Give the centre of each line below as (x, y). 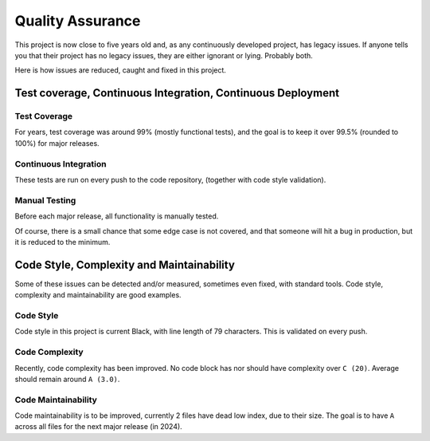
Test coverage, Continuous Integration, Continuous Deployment (177, 93)
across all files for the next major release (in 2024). (98, 427)
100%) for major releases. (57, 143)
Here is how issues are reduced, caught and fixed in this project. (121, 70)
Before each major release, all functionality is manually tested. (117, 216)
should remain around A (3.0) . (67, 379)
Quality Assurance (78, 21)
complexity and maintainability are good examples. (98, 295)
